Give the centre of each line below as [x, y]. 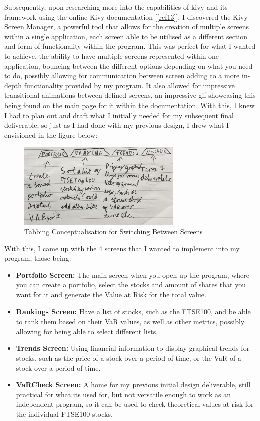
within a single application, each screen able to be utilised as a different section [126, 36]
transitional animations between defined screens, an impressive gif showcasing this [130, 95]
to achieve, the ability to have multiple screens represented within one [112, 56]
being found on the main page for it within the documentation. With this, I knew [129, 105]
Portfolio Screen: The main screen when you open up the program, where [133, 275]
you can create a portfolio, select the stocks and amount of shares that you [131, 285]
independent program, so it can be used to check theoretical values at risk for [135, 404]
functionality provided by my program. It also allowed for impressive [129, 85]
